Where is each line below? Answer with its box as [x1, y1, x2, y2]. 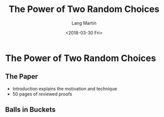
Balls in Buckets [5, 105, 56, 114]
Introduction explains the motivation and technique [12, 85, 117, 91]
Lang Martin [71, 20, 96, 26]
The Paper [5, 72, 38, 81]
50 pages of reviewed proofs [12, 91, 72, 97]
